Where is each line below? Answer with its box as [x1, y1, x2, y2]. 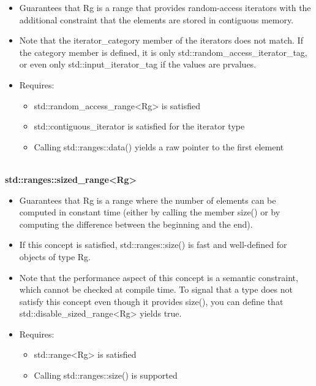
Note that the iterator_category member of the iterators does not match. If [19, 34, 303, 47]
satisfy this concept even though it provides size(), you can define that [19, 295, 284, 307]
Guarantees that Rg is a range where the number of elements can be [19, 193, 276, 206]
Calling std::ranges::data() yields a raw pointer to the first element [34, 140, 284, 153]
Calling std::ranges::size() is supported [34, 369, 178, 382]
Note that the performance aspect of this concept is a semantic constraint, [19, 271, 298, 284]
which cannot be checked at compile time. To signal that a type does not [19, 283, 293, 296]
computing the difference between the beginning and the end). [19, 217, 253, 230]
